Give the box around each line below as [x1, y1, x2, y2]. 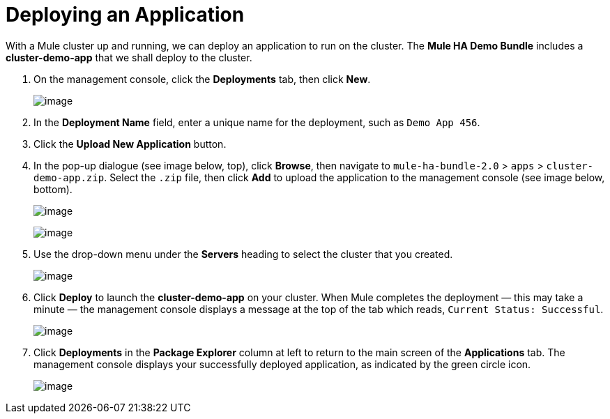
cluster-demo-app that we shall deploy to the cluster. [6, 51, 252, 63]
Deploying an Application [6, 3, 245, 26]
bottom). [33, 183, 73, 195]
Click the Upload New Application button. [33, 137, 227, 150]
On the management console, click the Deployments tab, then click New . [33, 73, 371, 85]
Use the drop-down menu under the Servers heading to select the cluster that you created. [33, 247, 453, 260]
